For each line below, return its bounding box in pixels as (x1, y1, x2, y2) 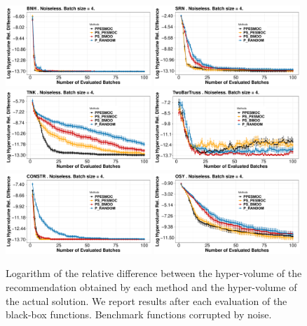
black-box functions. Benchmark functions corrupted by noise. (6, 307, 272, 322)
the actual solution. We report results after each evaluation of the (6, 293, 287, 308)
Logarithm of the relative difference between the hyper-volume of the (6, 266, 302, 281)
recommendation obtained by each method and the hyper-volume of (6, 280, 297, 295)
